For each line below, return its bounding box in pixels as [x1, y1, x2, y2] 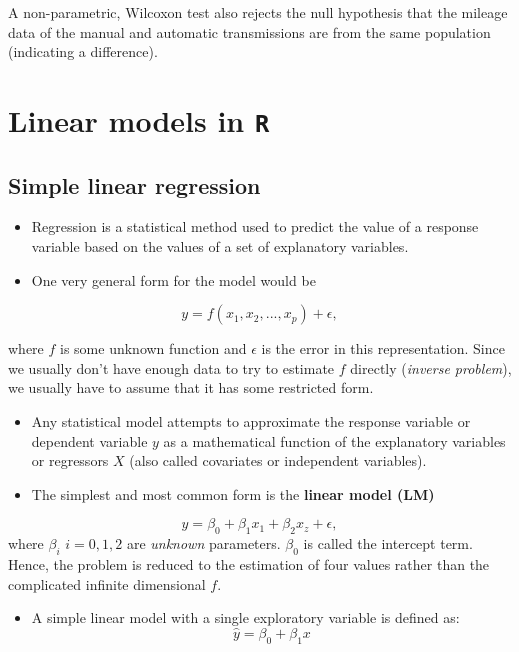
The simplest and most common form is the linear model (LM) [31, 483, 435, 504]
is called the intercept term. [303, 533, 473, 554]
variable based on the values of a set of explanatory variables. [31, 236, 409, 257]
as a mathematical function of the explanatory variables [163, 430, 506, 451]
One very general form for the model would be [31, 269, 316, 290]
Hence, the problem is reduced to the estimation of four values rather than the [8, 554, 490, 575]
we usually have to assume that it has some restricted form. [8, 377, 374, 398]
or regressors [31, 450, 109, 471]
